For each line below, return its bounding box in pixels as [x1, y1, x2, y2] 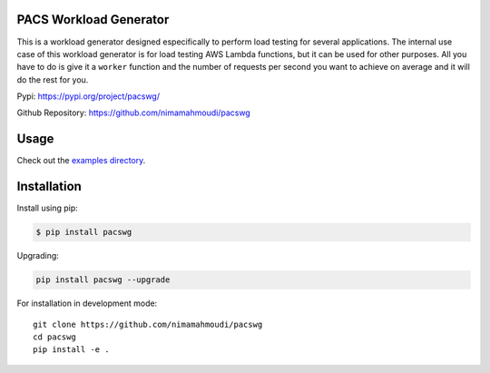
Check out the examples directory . [16, 155, 146, 166]
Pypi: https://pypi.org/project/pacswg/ [16, 91, 161, 102]
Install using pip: [16, 202, 79, 213]
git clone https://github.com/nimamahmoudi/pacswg [33, 319, 263, 329]
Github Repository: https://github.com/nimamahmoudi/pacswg [16, 107, 251, 118]
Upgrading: [16, 250, 59, 261]
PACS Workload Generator [16, 12, 170, 27]
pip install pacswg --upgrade [35, 275, 171, 285]
